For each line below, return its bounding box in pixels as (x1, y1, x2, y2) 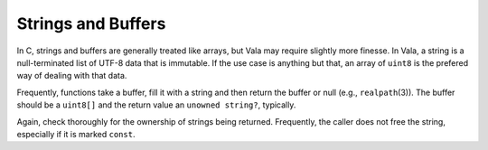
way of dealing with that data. (16, 70, 127, 81)
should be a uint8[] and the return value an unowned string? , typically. (16, 99, 296, 110)
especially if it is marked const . (16, 128, 136, 139)
